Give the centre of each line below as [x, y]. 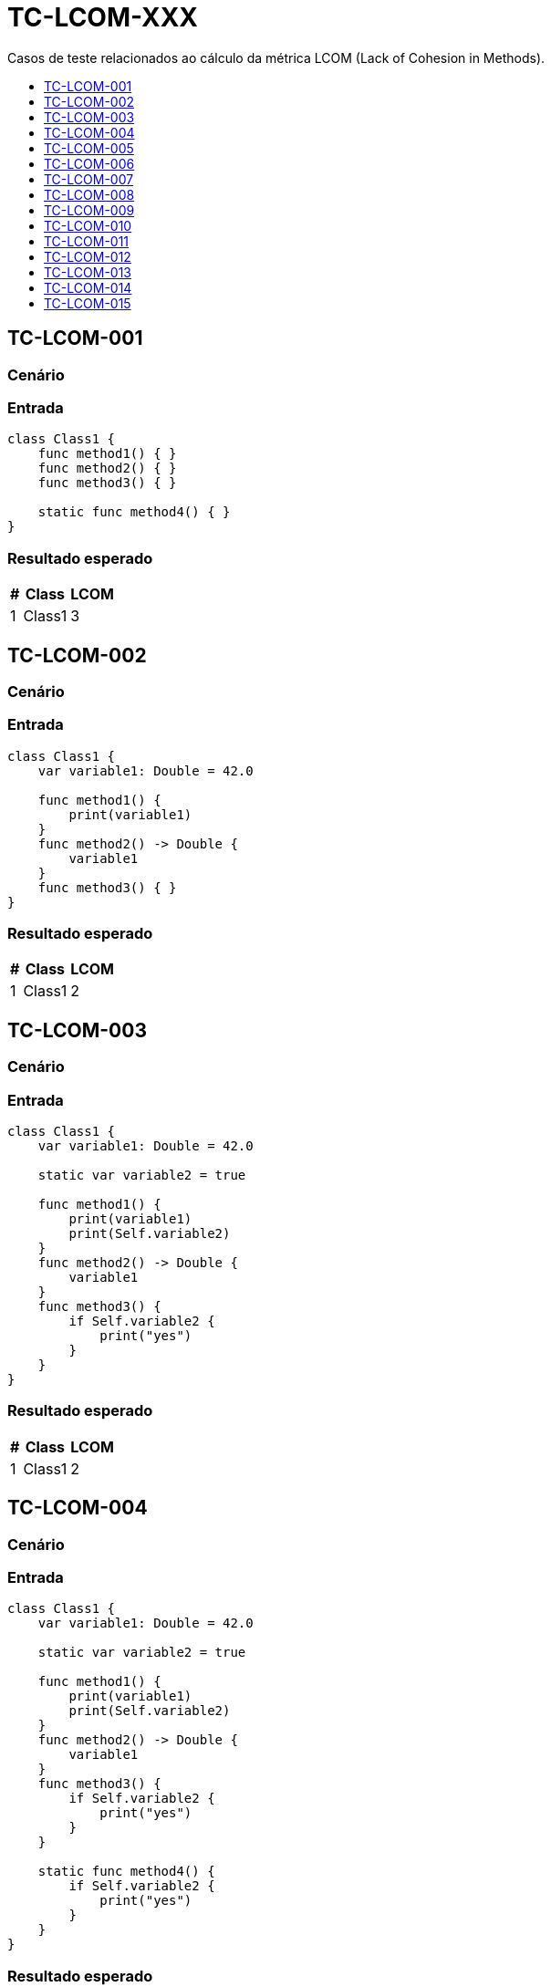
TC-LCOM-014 [88, 287]
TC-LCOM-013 [88, 272]
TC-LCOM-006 [89, 163]
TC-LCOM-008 [89, 194]
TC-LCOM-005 [89, 148]
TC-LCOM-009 [89, 210]
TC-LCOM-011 [87, 241]
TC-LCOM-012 [88, 256]
